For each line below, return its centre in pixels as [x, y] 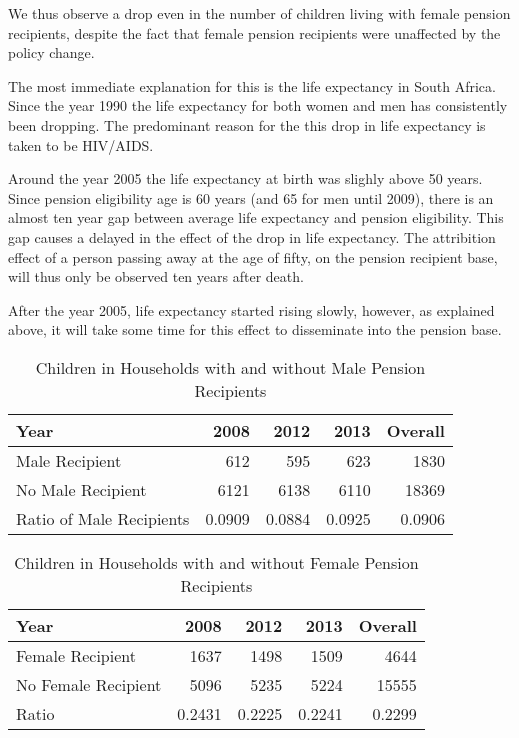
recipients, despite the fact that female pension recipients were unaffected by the [254, 32]
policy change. [51, 52]
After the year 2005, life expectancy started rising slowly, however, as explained [251, 309]
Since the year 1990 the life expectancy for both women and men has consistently [258, 105]
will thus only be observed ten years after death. [156, 276]
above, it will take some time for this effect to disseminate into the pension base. [255, 329]
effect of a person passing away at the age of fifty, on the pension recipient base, [253, 256]
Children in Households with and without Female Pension [216, 562]
